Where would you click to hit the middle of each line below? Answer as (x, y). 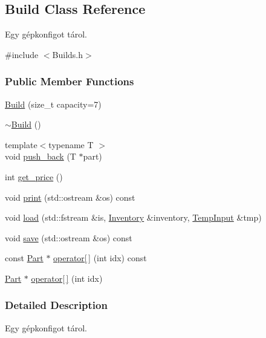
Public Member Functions (70, 81)
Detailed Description (56, 305)
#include (22, 54)
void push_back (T (41, 156)
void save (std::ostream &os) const (69, 237)
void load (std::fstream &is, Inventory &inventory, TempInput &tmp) (133, 217)
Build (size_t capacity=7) (53, 104)
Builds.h (68, 54)
